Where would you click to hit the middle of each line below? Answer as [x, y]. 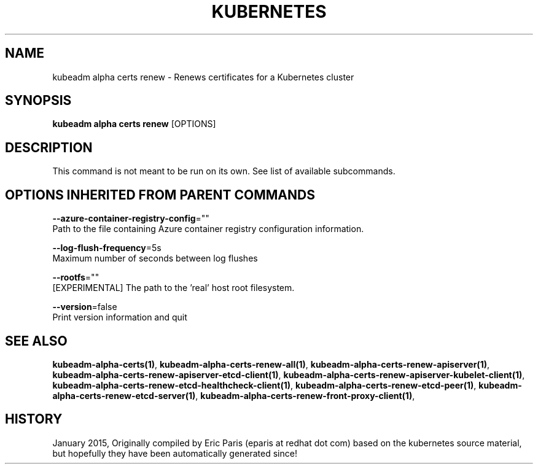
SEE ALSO [36, 341]
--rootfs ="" [76, 277]
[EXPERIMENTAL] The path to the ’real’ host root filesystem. [173, 288]
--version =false [85, 307]
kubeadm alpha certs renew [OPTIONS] [134, 124]
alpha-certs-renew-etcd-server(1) [124, 395]
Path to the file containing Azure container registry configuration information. [208, 229]
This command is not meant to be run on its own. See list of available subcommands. [224, 171]
